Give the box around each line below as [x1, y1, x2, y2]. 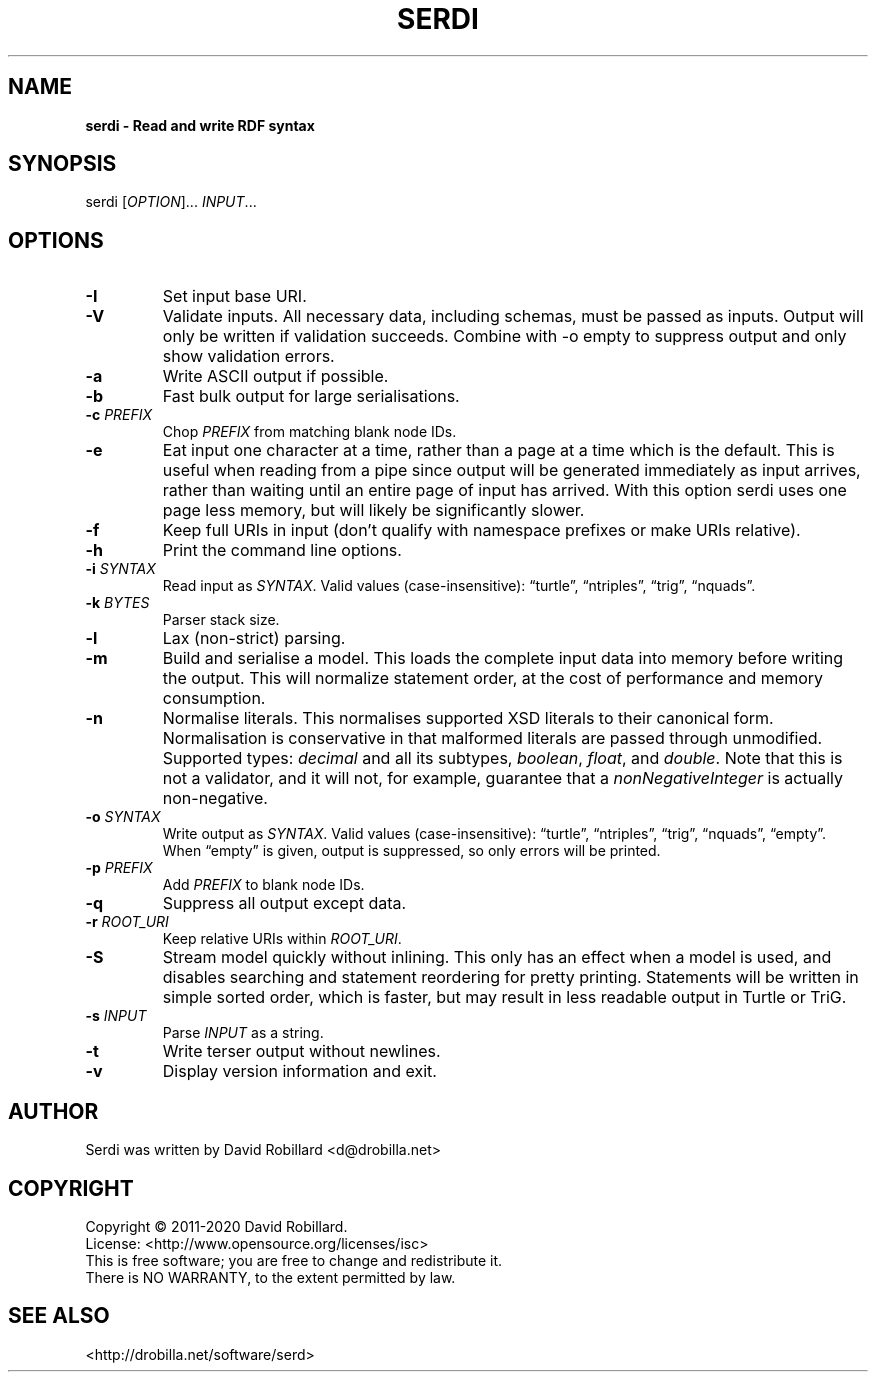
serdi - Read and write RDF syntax [85, 116, 315, 134]
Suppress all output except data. [162, 893, 407, 914]
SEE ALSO [8, 1303, 110, 1329]
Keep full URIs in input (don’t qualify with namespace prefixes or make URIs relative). [162, 520, 801, 541]
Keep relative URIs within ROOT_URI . [162, 930, 402, 948]
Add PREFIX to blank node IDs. [162, 876, 365, 894]
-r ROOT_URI [85, 913, 169, 931]
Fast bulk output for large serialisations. [162, 386, 460, 407]
